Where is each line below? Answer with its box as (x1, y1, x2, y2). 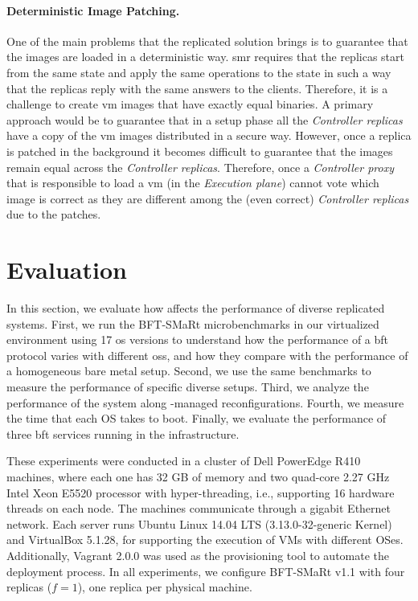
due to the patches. (6, 206, 101, 223)
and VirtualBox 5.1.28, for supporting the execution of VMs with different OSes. (6, 531, 404, 548)
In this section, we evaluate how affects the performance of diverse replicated (6, 300, 385, 317)
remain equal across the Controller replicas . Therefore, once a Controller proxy (6, 158, 394, 175)
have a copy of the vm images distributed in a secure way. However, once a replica (6, 127, 412, 144)
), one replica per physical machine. (77, 579, 252, 595)
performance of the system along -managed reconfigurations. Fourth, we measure (6, 394, 404, 411)
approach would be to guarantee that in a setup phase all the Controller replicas (6, 111, 403, 128)
